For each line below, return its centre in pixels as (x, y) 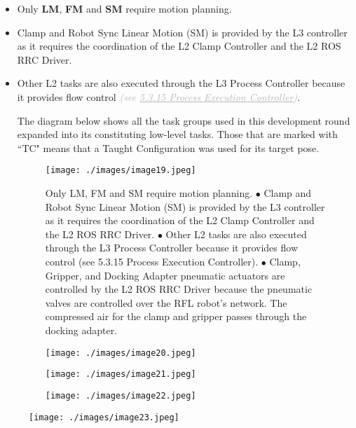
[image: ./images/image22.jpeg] (121, 395)
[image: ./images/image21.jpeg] (121, 374)
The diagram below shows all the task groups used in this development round (184, 120)
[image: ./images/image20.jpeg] (121, 353)
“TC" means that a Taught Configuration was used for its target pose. (168, 147)
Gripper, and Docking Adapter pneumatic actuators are (165, 275)
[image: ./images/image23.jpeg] (104, 417)
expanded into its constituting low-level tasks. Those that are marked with (177, 134)
